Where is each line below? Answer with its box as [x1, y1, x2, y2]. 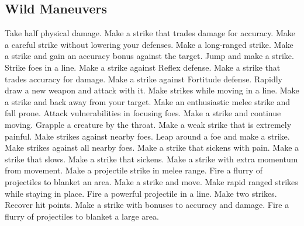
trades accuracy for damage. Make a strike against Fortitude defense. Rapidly [5, 72, 282, 85]
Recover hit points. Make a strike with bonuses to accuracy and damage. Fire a [5, 199, 289, 211]
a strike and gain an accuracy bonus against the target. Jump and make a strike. [5, 50, 294, 62]
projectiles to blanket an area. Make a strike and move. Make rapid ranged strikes [5, 175, 298, 187]
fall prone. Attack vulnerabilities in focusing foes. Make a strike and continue [5, 107, 281, 119]
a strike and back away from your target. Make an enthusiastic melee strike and [5, 95, 291, 107]
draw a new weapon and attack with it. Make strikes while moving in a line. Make [5, 84, 299, 96]
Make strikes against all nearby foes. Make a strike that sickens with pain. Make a [5, 141, 299, 154]
